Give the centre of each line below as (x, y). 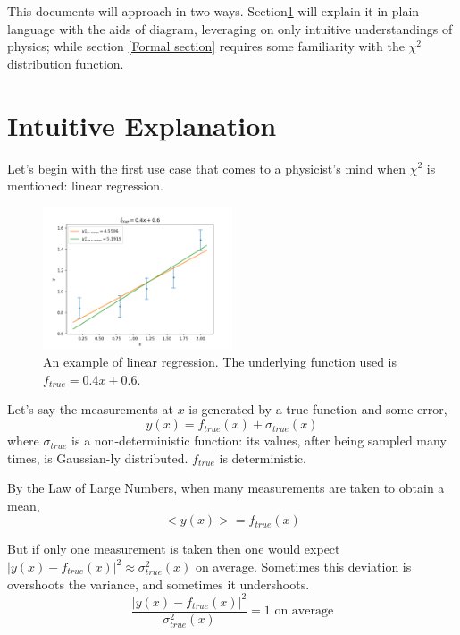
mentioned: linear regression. (85, 186)
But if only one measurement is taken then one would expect (174, 549)
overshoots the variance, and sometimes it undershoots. (159, 584)
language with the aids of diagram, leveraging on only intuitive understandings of (230, 28)
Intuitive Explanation (142, 125)
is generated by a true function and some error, (318, 409)
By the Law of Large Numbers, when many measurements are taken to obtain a (226, 488)
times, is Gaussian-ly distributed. (98, 457)
